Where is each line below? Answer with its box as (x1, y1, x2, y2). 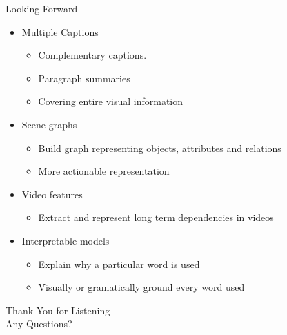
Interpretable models (21, 233, 110, 247)
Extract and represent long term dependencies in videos (38, 210, 274, 224)
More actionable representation (38, 164, 170, 178)
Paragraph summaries (38, 70, 130, 85)
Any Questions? (6, 316, 72, 331)
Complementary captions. (38, 48, 147, 62)
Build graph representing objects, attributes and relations (38, 140, 281, 155)
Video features (21, 186, 83, 201)
